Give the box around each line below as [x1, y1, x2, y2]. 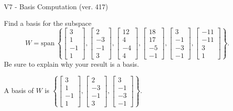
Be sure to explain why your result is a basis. [4, 58, 140, 69]
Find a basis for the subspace [4, 18, 92, 28]
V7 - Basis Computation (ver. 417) [4, 1, 108, 11]
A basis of [4, 85, 34, 95]
